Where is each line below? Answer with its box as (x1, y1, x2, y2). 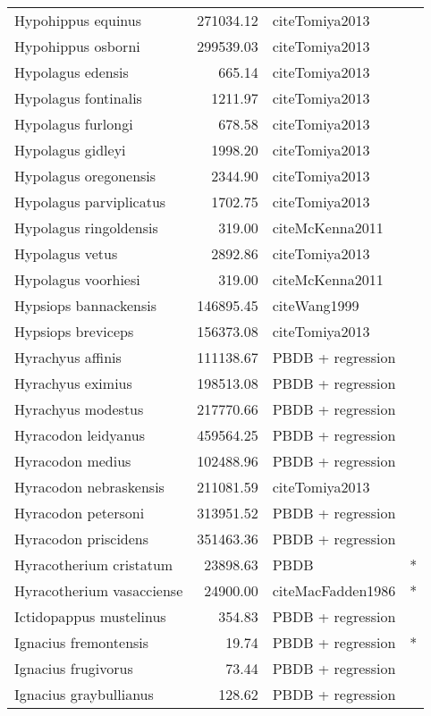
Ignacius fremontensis (14, 632, 149, 653)
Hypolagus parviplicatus (14, 191, 166, 212)
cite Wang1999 (272, 295, 359, 316)
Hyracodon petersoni (14, 502, 145, 523)
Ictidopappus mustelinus (14, 606, 166, 627)
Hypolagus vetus (14, 243, 118, 264)
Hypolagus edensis (14, 62, 129, 82)
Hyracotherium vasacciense (14, 580, 183, 601)
